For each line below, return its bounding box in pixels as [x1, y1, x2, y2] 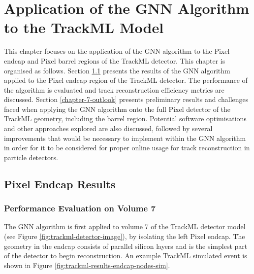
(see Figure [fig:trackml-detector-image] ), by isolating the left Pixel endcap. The [4, 231, 245, 241]
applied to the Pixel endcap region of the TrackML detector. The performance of [4, 75, 248, 85]
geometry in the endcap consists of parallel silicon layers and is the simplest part [4, 240, 248, 251]
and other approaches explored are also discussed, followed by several [4, 123, 213, 134]
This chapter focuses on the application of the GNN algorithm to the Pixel [4, 46, 230, 56]
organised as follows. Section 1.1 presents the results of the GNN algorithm [4, 65, 230, 75]
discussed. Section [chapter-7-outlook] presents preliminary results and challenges [4, 94, 249, 104]
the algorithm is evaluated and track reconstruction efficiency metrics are [4, 84, 224, 95]
